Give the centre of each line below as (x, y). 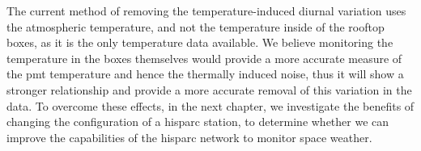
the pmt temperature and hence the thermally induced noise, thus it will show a (205, 74)
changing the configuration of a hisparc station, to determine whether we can (198, 122)
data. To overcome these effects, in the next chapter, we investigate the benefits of (210, 105)
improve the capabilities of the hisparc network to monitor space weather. (189, 137)
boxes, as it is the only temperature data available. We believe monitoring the (200, 42)
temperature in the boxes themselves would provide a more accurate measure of (204, 58)
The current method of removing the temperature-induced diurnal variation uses (206, 10)
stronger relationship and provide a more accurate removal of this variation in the (209, 89)
